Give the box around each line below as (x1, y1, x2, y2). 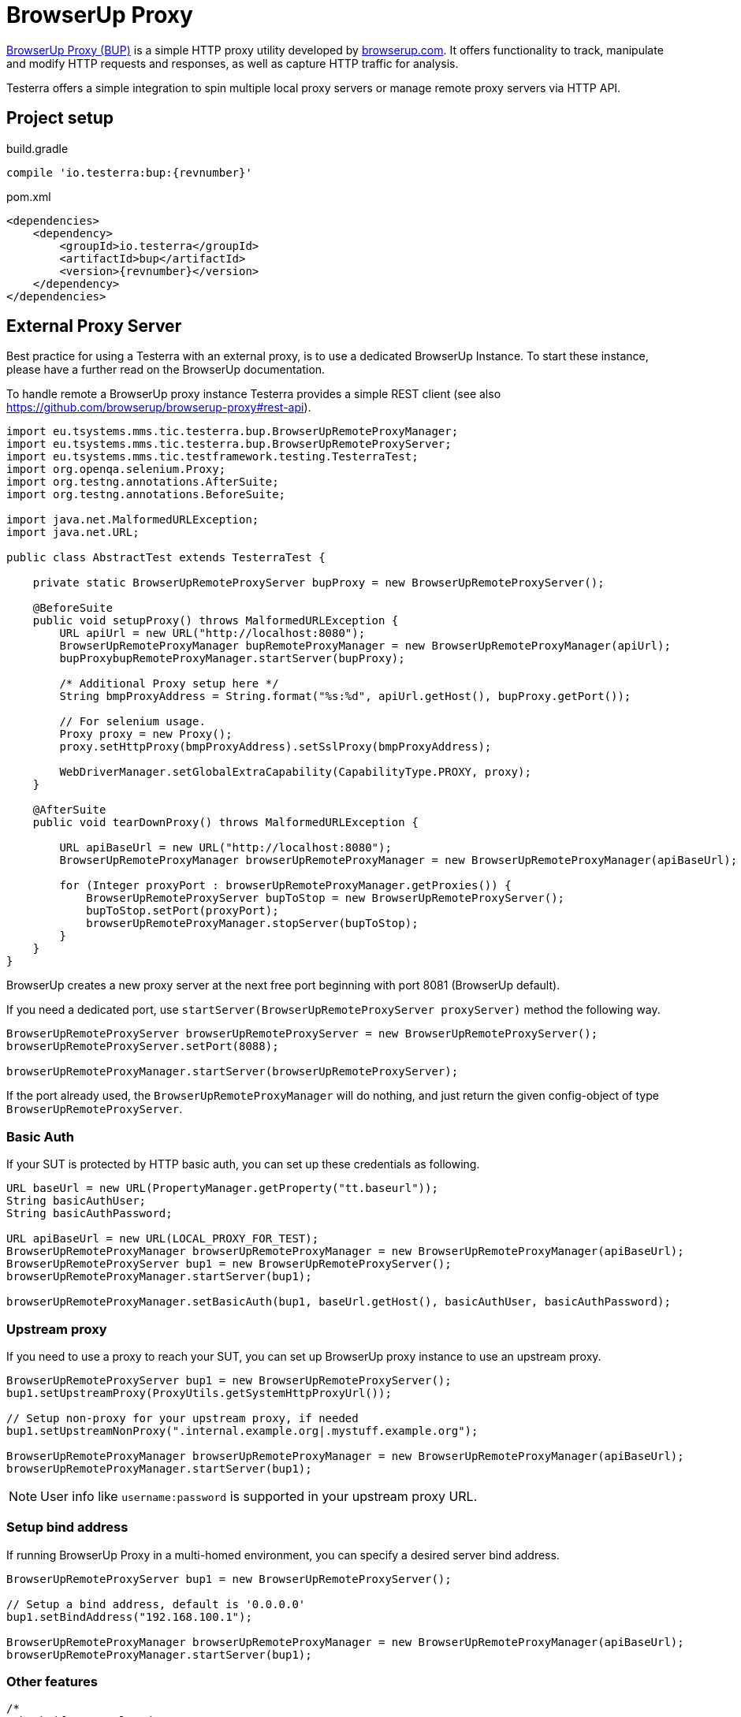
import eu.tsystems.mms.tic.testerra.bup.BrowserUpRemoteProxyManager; (6, 425, 459, 438)
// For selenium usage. (59, 715, 206, 728)
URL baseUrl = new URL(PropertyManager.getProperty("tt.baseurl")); (6, 1182, 438, 1195)
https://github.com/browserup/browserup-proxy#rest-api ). (6, 400, 311, 415)
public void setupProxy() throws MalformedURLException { (32, 614, 399, 628)
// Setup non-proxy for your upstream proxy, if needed (6, 1411, 359, 1425)
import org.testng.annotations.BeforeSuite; (6, 488, 286, 501)
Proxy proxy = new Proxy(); (59, 728, 233, 741)
